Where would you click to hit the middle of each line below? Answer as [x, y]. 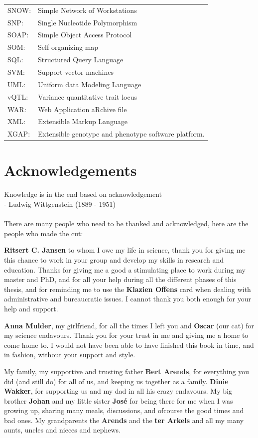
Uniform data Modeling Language [90, 84]
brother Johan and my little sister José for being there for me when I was [119, 400]
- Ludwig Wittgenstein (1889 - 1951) [60, 204]
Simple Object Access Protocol [85, 35]
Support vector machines [76, 72]
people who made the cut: [44, 233]
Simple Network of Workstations [87, 10]
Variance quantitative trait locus [87, 96]
